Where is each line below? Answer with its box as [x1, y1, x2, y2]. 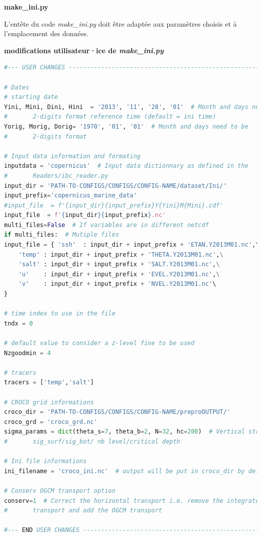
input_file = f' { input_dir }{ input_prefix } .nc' [4, 211, 166, 219]
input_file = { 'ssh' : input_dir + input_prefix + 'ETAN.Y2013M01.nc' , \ [4, 241, 259, 249]
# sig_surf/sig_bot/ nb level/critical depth [4, 438, 180, 445]
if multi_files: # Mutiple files [4, 231, 119, 239]
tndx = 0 [4, 319, 33, 327]
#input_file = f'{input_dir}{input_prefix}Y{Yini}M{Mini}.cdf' [4, 201, 223, 209]
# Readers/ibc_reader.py [4, 172, 108, 179]
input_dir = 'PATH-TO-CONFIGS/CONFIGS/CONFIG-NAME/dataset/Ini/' [4, 182, 227, 189]
